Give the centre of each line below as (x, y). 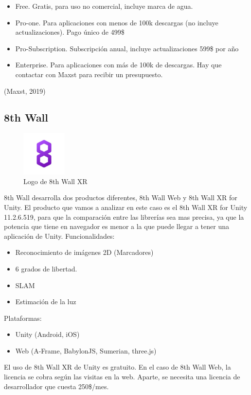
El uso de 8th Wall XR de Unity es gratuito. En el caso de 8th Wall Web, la (117, 367)
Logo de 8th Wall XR (55, 181)
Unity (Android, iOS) (47, 334)
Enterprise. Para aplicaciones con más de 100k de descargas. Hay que (118, 65)
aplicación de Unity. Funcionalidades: (59, 236)
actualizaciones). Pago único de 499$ (70, 32)
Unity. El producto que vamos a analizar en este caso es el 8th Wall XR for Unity (126, 207)
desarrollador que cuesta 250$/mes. (56, 386)
